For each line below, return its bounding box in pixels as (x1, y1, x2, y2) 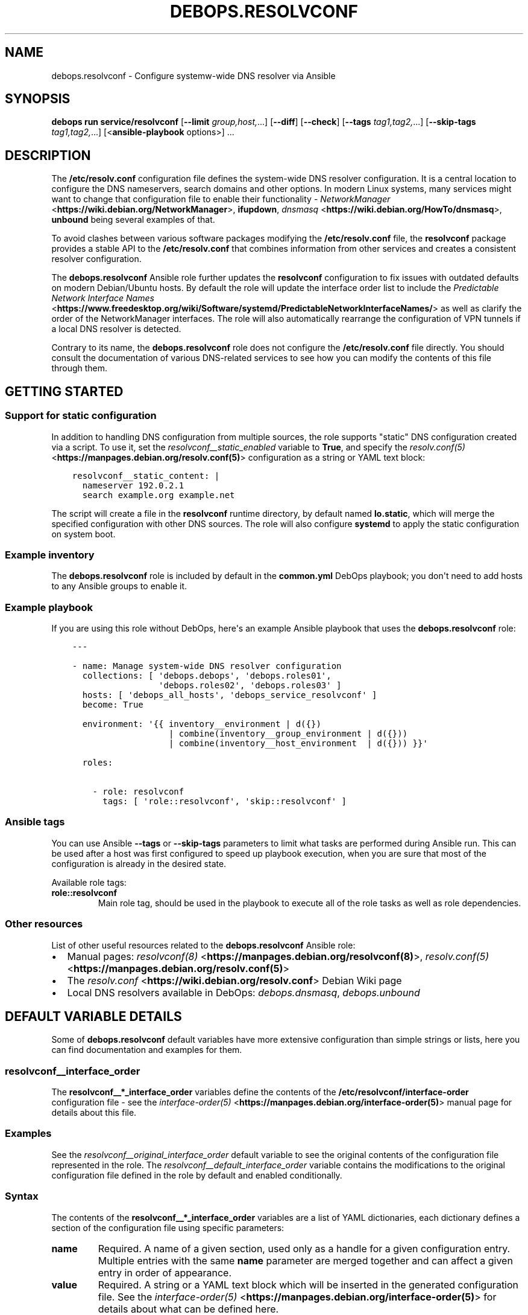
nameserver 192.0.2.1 (82, 480, 184, 490)
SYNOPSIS (5, 91, 71, 107)
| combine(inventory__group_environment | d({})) (168, 729, 408, 738)
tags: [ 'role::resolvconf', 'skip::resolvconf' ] (102, 796, 347, 806)
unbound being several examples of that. (51, 214, 215, 225)
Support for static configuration (5, 409, 157, 422)
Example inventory (5, 548, 95, 561)
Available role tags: (51, 877, 127, 888)
